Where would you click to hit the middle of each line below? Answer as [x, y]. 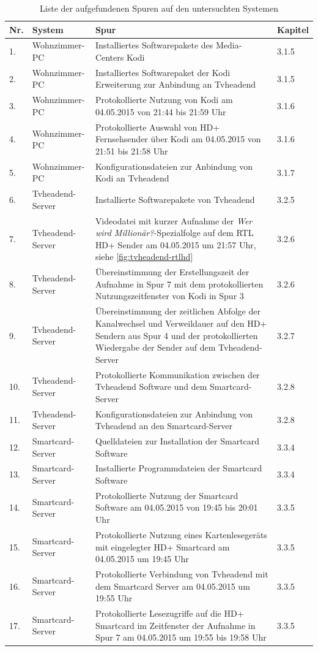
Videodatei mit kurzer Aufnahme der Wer [174, 220]
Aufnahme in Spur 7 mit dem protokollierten [179, 284]
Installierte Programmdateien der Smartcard [179, 468]
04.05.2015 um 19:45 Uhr [142, 559]
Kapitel [293, 29]
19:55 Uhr [114, 598]
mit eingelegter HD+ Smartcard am [162, 546]
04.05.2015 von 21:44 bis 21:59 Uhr [161, 111]
